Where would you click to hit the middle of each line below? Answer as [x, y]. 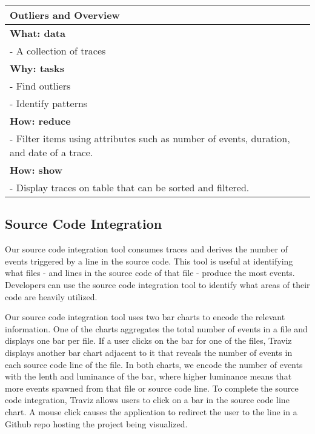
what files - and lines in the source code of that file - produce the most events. [150, 273]
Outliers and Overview [65, 15]
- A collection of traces [58, 51]
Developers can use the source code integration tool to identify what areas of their [157, 284]
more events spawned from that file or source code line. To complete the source [152, 388]
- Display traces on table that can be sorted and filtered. [130, 187]
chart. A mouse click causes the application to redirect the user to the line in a [151, 411]
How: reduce [40, 121]
